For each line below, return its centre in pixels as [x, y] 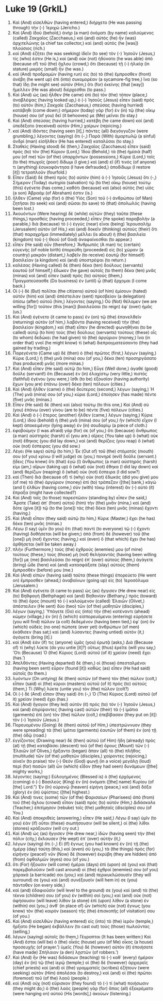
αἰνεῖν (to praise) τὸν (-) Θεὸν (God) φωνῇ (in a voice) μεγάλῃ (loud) [82, 761]
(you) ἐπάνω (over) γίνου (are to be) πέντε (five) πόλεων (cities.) [78, 410]
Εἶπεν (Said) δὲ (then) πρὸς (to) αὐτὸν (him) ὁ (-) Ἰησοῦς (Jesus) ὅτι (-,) [84, 177]
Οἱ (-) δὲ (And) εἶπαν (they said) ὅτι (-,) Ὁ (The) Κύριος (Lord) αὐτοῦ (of [85, 694]
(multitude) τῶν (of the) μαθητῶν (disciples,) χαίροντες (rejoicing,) [80, 756]
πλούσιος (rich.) [29, 48]
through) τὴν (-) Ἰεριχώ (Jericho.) [46, 27]
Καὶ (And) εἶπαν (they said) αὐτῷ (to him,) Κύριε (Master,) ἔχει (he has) [84, 518]
